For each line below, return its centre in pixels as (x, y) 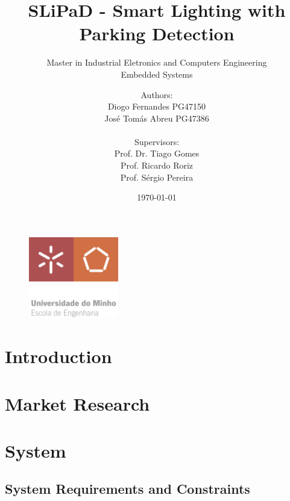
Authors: (157, 94)
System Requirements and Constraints (128, 489)
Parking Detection (157, 33)
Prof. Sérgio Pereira (157, 177)
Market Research (77, 403)
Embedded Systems (157, 74)
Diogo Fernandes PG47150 (157, 106)
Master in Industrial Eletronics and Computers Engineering (157, 62)
